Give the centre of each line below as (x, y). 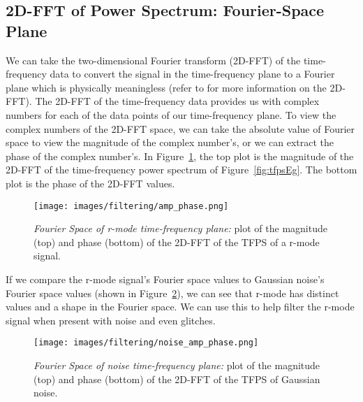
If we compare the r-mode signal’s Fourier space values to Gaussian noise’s (165, 279)
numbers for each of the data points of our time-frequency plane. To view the (171, 114)
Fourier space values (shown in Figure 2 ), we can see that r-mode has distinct (172, 293)
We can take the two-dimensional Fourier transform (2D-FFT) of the (153, 60)
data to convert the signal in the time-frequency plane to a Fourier (192, 74)
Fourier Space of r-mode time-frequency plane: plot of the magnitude (180, 228)
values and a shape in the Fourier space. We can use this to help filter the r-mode (180, 307)
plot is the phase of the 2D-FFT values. (90, 183)
